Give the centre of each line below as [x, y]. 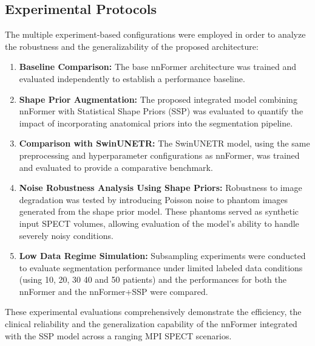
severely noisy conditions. [66, 235]
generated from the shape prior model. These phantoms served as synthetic [159, 211]
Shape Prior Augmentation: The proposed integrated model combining [158, 99]
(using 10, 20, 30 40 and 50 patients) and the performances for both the [153, 279]
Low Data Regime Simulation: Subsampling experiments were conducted [162, 256]
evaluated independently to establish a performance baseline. [132, 78]
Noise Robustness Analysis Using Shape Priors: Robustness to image [161, 188]
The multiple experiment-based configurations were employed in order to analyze [155, 34]
